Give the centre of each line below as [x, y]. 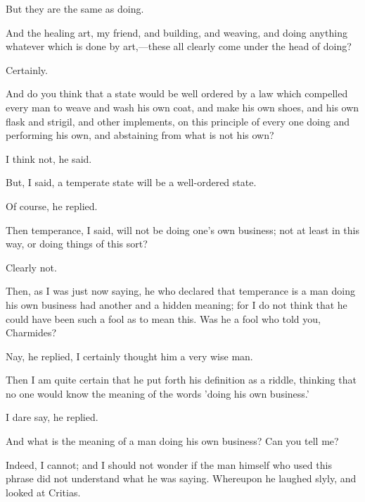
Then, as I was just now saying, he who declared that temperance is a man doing [181, 291]
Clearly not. [31, 267]
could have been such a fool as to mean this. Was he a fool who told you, [163, 318]
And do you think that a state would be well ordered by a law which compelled [177, 93]
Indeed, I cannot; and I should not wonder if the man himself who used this [169, 464]
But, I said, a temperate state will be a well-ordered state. [131, 182]
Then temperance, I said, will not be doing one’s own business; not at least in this [183, 229]
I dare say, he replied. [52, 417]
